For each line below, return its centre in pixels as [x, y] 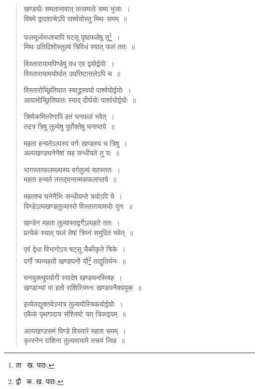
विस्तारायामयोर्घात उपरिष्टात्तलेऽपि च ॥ [72, 73]
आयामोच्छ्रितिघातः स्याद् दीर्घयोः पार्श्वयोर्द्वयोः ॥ [80, 99]
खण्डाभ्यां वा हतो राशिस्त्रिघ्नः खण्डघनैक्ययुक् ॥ [82, 287]
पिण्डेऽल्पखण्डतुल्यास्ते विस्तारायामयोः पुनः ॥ [78, 206]
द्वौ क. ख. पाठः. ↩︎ [40, 381]
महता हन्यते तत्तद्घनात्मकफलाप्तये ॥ [70, 179]
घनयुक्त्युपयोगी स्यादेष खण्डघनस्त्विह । [73, 278]
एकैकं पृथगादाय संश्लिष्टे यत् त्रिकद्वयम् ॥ [75, 313]
